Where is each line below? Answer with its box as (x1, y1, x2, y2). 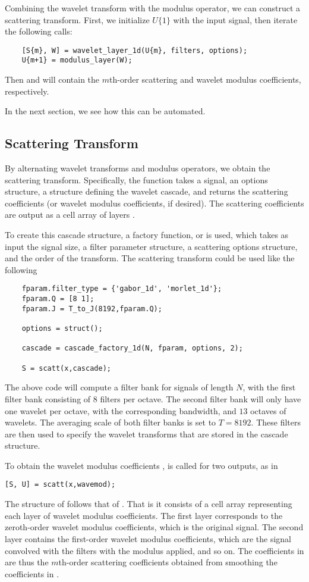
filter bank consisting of (5, 392, 91, 405)
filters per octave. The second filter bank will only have (100, 392, 301, 405)
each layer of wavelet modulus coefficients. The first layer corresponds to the (5, 509, 283, 521)
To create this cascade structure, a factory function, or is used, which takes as (5, 229, 289, 241)
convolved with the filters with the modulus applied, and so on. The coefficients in (5, 544, 304, 556)
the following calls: (5, 25, 72, 37)
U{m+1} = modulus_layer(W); (21, 56, 133, 65)
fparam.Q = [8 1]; (21, 295, 94, 303)
